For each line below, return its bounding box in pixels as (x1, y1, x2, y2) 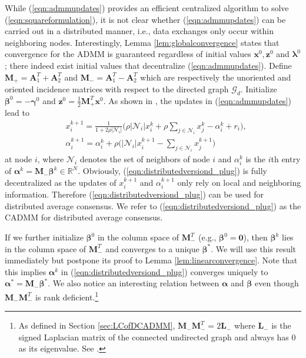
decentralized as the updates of (5, 176, 117, 188)
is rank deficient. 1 (35, 289, 99, 303)
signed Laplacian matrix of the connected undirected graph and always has (18, 330, 289, 343)
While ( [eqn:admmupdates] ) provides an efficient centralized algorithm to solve (5, 2, 289, 14)
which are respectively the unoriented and (140, 71, 291, 83)
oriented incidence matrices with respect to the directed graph (5, 83, 229, 95)
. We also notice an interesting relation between (48, 277, 219, 289)
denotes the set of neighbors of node (79, 153, 210, 165)
